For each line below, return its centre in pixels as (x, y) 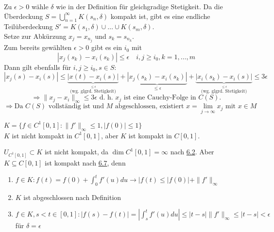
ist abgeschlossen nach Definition (72, 197)
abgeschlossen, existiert (149, 107)
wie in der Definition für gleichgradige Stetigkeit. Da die (139, 6)
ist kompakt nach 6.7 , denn (85, 162)
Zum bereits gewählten (38, 47)
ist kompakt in (150, 135)
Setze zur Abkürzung (35, 36)
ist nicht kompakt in (42, 135)
